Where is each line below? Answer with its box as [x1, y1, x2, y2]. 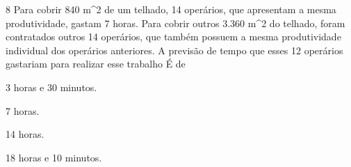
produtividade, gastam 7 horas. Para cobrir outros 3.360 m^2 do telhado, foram [6, 15, 345, 30]
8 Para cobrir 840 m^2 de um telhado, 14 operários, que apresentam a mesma [6, 2, 336, 16]
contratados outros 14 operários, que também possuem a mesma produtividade [6, 29, 341, 44]
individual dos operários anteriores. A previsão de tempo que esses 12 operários [6, 42, 343, 57]
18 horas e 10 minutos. [6, 150, 102, 164]
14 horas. [6, 127, 44, 141]
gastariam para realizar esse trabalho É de [6, 56, 186, 71]
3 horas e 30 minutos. [6, 79, 97, 94]
